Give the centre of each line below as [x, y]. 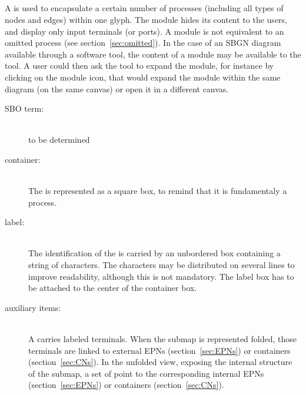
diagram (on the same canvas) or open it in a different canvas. [117, 88]
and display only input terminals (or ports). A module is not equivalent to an [144, 31]
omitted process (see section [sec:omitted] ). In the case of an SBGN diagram [143, 43]
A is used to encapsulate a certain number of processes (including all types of [144, 8]
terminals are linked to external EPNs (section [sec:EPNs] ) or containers [159, 350]
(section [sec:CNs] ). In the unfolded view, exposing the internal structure [160, 362]
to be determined [59, 140]
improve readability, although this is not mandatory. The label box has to [161, 276]
